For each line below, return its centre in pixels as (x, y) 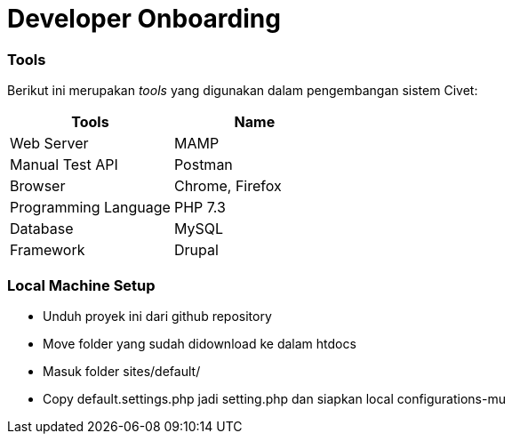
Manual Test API (64, 165)
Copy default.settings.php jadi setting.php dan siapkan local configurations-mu (274, 398)
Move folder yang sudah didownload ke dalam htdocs (200, 343)
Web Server (49, 144)
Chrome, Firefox (228, 186)
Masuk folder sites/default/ (122, 371)
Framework (48, 250)
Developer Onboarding (144, 19)
